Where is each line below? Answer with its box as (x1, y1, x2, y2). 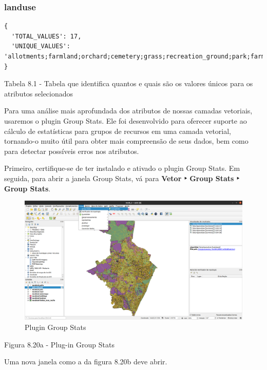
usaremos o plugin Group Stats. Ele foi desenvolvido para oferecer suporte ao (4, 115, 247, 126)
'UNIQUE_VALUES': (11, 43, 70, 50)
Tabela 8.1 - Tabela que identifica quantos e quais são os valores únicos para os (4, 78, 253, 89)
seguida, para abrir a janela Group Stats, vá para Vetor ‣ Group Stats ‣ (4, 172, 239, 183)
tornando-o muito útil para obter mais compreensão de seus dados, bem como (4, 135, 249, 146)
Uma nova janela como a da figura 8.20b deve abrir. (4, 356, 167, 367)
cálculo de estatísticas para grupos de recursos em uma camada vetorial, (4, 125, 231, 136)
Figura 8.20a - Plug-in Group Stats (4, 339, 115, 349)
